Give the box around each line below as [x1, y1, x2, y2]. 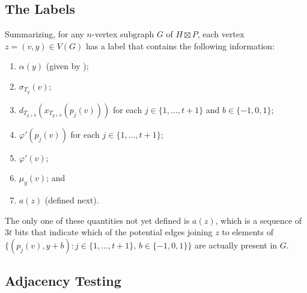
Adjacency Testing [5, 271, 121, 290]
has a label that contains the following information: [85, 39, 275, 52]
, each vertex [197, 28, 245, 40]
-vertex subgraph [92, 28, 154, 40]
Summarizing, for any [5, 28, 84, 40]
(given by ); [46, 60, 89, 72]
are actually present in [195, 239, 278, 251]
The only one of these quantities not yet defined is [5, 214, 190, 226]
